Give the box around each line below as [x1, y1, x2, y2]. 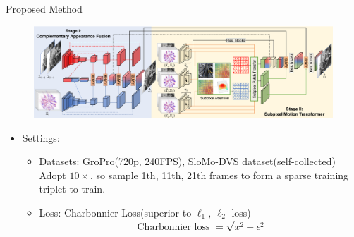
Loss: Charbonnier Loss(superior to [39, 205, 192, 219]
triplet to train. [39, 181, 106, 196]
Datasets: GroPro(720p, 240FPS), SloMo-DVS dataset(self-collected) [39, 154, 336, 169]
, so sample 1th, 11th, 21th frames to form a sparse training [90, 167, 349, 182]
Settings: [22, 130, 60, 145]
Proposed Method [6, 1, 83, 16]
